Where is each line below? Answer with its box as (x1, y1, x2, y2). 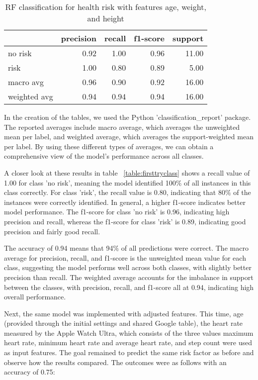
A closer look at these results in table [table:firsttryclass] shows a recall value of (4, 167, 250, 178)
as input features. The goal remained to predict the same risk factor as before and (4, 347, 254, 358)
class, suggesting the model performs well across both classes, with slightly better (4, 262, 252, 273)
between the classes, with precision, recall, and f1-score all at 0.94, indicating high (4, 282, 254, 292)
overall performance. (4, 291, 66, 302)
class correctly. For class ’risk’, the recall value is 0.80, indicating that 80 (4, 187, 225, 197)
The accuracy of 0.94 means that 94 (4, 243, 113, 253)
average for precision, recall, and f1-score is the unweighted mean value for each (4, 252, 246, 263)
